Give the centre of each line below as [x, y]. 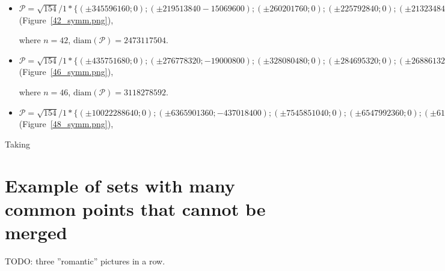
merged [36, 232]
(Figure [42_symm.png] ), [66, 19]
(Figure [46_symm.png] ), [66, 72]
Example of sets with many [120, 185]
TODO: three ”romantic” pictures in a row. [85, 261]
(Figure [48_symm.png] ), [66, 124]
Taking [18, 144]
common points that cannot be [135, 208]
